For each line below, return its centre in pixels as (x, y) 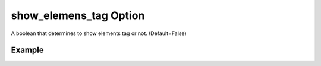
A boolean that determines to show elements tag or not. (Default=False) (99, 33)
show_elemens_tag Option (78, 15)
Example (27, 50)
